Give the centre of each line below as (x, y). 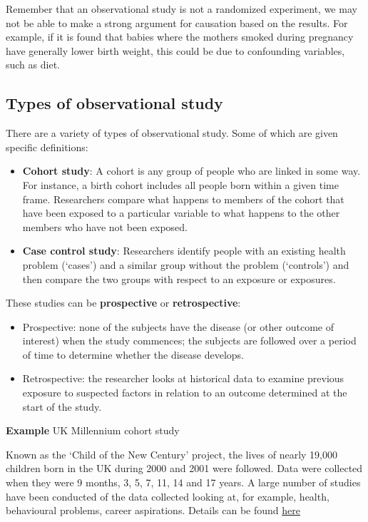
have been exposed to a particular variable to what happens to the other (181, 213)
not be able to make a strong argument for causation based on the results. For (177, 22)
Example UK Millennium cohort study (93, 430)
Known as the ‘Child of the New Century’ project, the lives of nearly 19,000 (172, 454)
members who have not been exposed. (105, 226)
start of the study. (62, 406)
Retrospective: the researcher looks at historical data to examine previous (183, 378)
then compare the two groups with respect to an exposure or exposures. (179, 278)
